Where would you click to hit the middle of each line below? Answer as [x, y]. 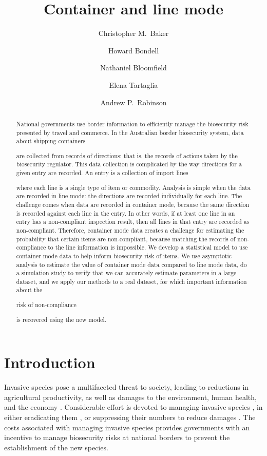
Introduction [50, 362]
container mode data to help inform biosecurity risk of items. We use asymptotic [124, 255]
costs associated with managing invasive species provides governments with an [127, 427]
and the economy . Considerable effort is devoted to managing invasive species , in [133, 407]
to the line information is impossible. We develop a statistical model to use [148, 247]
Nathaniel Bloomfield [133, 68]
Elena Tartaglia [133, 84]
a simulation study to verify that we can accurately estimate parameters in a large [126, 273]
